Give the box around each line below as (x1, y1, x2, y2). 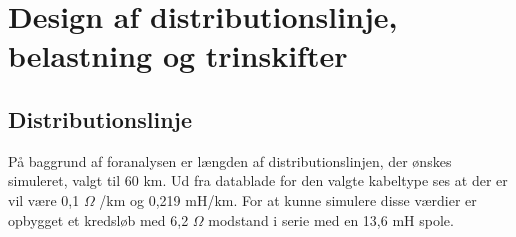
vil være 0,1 (8, 189, 80, 210)
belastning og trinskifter (8, 35, 348, 76)
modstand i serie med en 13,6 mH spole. (208, 209, 454, 230)
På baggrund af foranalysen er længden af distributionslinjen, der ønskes (8, 150, 452, 171)
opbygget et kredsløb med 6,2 (8, 209, 189, 230)
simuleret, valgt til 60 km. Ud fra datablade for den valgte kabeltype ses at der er (8, 170, 508, 191)
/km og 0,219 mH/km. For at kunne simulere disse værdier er (99, 189, 477, 210)
